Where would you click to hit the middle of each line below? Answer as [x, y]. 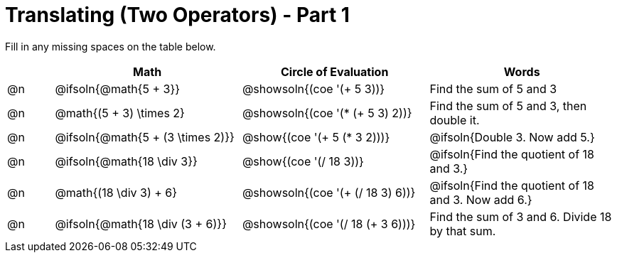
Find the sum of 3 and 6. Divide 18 [521, 216]
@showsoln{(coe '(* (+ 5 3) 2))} [327, 113]
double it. [455, 120]
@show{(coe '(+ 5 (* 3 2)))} [316, 137]
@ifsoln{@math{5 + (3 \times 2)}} [145, 137]
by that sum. [463, 231]
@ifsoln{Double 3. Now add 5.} [512, 137]
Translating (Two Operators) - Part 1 [177, 15]
